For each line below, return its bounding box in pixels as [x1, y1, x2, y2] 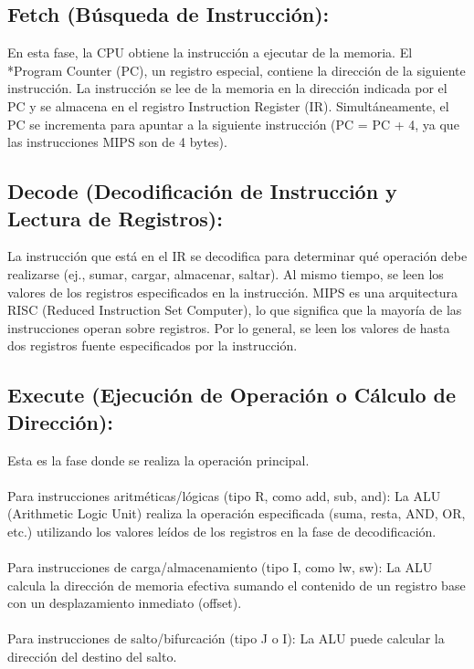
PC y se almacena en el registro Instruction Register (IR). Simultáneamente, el [7, 96, 449, 115]
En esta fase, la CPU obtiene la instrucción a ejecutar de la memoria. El [7, 43, 413, 62]
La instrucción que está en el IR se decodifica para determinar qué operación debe [7, 246, 468, 266]
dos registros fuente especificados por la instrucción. [7, 336, 298, 355]
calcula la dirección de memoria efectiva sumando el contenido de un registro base [7, 575, 466, 594]
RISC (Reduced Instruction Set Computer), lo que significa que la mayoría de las [7, 300, 462, 319]
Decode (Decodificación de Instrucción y [7, 177, 397, 205]
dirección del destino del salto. [7, 647, 177, 666]
